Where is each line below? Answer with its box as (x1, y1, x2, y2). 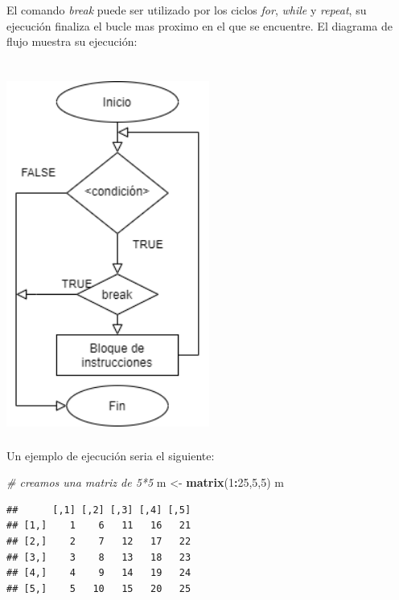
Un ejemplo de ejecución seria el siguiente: (6, 447, 215, 463)
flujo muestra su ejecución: (6, 33, 138, 50)
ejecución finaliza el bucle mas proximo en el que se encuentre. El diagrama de (6, 17, 393, 34)
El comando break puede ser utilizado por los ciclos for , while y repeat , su (6, 2, 367, 18)
